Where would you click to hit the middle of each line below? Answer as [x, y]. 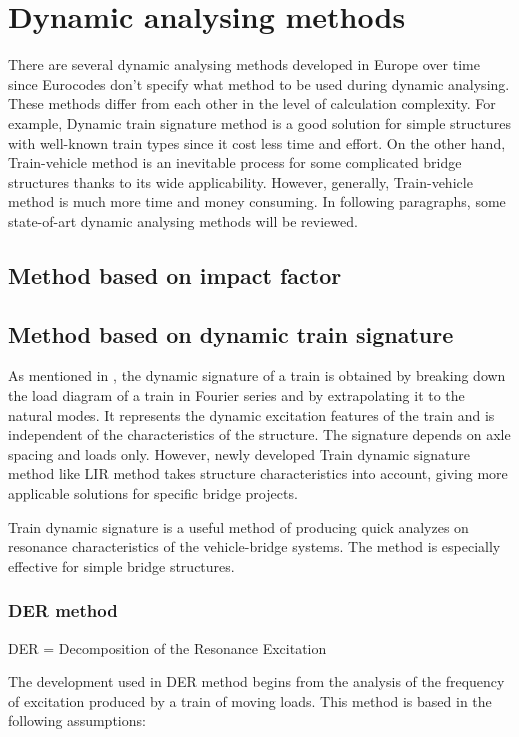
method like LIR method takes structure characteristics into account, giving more [258, 473]
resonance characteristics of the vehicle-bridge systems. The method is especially [254, 546]
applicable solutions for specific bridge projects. [153, 493]
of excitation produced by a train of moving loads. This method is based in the [250, 700]
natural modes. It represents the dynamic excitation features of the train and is [251, 414]
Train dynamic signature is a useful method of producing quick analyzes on [238, 526]
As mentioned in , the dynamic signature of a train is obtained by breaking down [257, 375]
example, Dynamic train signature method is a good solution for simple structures [259, 122]
